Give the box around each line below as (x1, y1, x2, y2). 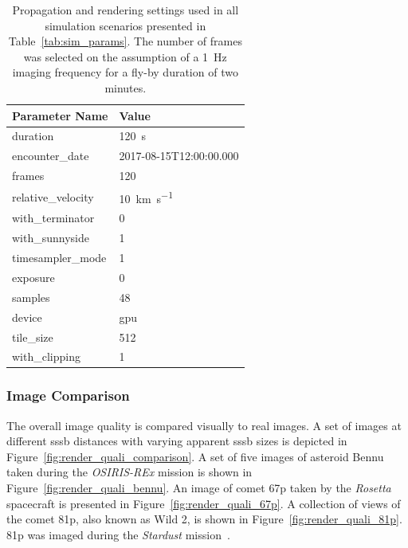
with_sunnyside (12, 229, 90, 246)
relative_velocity (12, 188, 94, 205)
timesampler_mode (12, 249, 107, 266)
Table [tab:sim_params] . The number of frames (8, 33, 242, 49)
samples (12, 288, 50, 305)
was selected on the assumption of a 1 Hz (23, 48, 227, 65)
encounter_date (12, 147, 89, 164)
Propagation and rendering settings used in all (12, 2, 239, 18)
